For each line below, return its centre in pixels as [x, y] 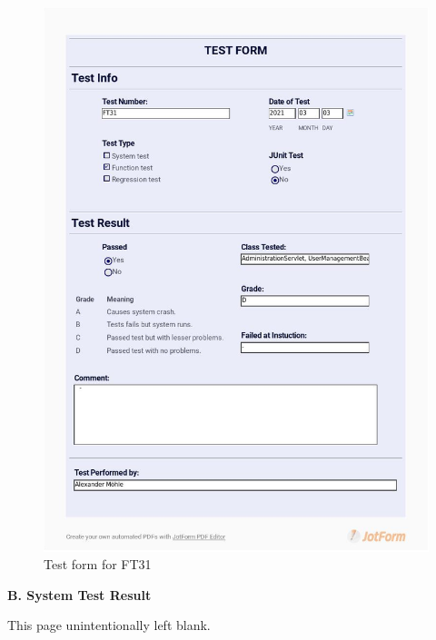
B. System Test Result [79, 594]
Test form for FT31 [98, 564]
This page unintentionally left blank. [109, 625]
